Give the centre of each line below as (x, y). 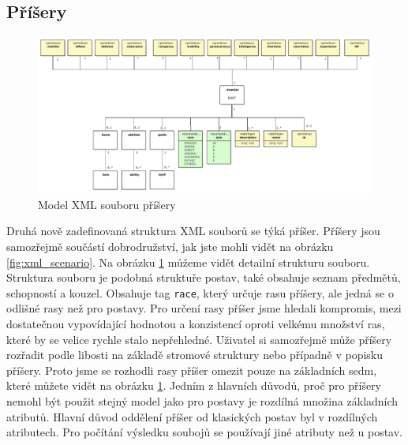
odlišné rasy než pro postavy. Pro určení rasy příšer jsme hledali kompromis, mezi (204, 308)
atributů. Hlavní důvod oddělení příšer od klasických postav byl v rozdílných (192, 416)
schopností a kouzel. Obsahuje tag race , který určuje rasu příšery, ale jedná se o (200, 292)
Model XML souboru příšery (107, 204)
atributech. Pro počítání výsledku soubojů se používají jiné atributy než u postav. (204, 432)
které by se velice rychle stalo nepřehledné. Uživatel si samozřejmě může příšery (199, 339)
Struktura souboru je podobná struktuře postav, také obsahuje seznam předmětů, (204, 277)
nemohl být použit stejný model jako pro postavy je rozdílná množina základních (202, 400)
